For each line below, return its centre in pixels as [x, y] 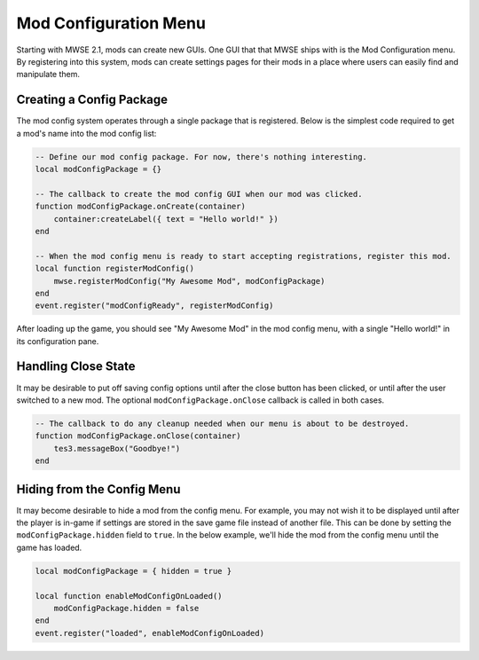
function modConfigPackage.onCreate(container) [140, 207]
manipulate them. [48, 75]
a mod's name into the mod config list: [86, 133]
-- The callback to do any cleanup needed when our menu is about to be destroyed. [222, 423]
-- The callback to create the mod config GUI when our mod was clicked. [199, 194]
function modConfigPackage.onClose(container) [138, 436]
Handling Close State [76, 367]
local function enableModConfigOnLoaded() [129, 596]
